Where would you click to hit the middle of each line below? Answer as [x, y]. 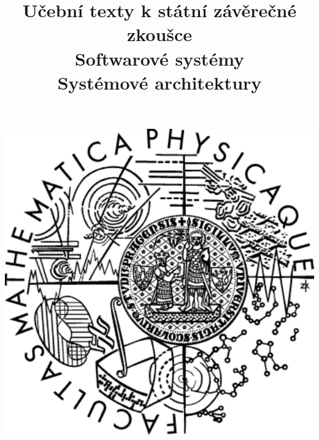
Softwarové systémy [159, 58]
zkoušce [159, 34]
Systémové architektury [159, 82]
